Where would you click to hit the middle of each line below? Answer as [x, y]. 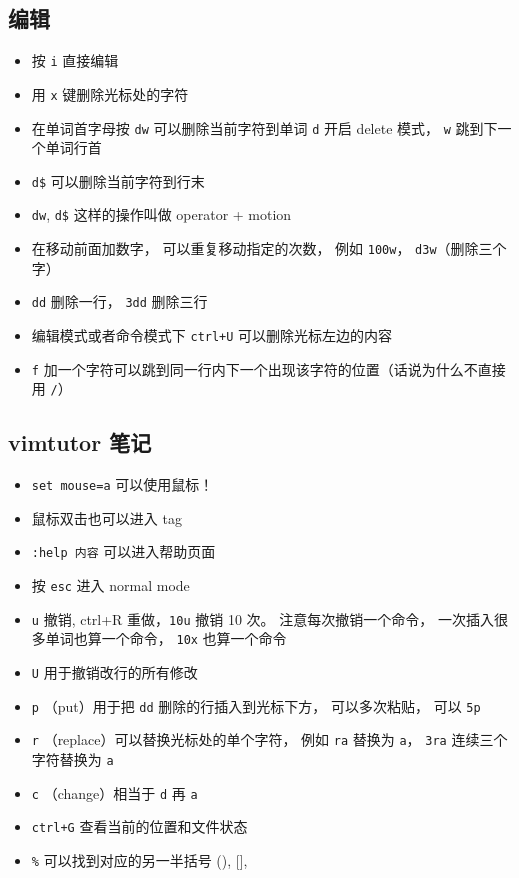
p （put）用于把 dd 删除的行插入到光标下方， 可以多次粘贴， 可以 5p [256, 705]
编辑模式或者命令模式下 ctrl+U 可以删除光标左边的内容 [212, 334]
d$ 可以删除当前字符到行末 [118, 180]
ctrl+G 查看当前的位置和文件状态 [139, 826]
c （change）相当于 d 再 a [114, 792]
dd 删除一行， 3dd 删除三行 [119, 301]
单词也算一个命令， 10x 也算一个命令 [166, 638]
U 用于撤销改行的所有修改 [114, 672]
